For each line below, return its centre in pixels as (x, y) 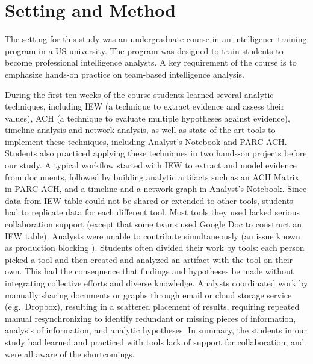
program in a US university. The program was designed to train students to (144, 50)
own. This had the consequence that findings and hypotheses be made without (150, 271)
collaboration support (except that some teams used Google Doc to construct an (153, 224)
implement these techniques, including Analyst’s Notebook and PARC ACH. (146, 141)
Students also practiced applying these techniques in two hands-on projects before (156, 153)
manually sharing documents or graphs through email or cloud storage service (148, 295)
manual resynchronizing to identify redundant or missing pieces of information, (150, 318)
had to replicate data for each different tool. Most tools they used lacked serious (153, 212)
